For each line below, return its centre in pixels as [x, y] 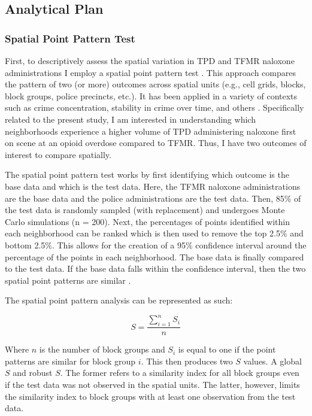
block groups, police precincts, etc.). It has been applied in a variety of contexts [151, 95]
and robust [33, 373]
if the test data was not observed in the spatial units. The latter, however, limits [152, 384]
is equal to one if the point [227, 349]
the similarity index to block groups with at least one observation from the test [150, 396]
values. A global [272, 361]
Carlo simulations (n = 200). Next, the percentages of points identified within [148, 221]
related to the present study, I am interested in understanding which [130, 119]
